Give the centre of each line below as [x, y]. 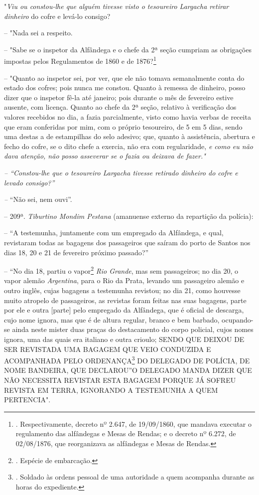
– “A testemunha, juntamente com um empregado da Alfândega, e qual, [114, 233]
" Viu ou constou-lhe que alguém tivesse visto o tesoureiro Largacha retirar [117, 6]
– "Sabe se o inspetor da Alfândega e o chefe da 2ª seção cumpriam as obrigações [128, 49]
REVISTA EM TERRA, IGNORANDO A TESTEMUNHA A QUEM [111, 390]
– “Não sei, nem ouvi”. [38, 199]
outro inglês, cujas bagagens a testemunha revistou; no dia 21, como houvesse [122, 290]
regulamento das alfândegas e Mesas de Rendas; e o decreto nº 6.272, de [126, 433]
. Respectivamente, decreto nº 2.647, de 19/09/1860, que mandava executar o [134, 423]
